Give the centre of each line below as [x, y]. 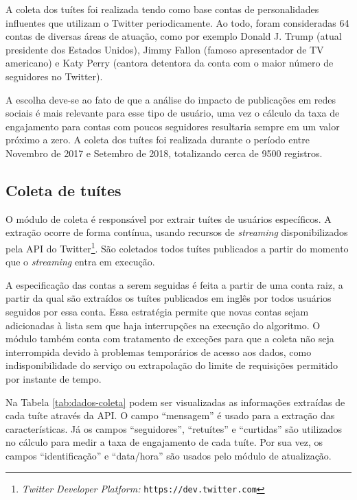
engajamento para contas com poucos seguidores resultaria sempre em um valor [173, 126]
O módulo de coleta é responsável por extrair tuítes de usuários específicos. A [169, 218]
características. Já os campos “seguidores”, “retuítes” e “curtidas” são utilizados [174, 428]
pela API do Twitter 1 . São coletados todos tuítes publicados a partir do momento [177, 247]
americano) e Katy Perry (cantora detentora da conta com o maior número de [170, 63]
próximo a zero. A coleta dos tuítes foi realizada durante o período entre [158, 140]
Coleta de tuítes [64, 190]
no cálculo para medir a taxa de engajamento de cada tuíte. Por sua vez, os [164, 442]
